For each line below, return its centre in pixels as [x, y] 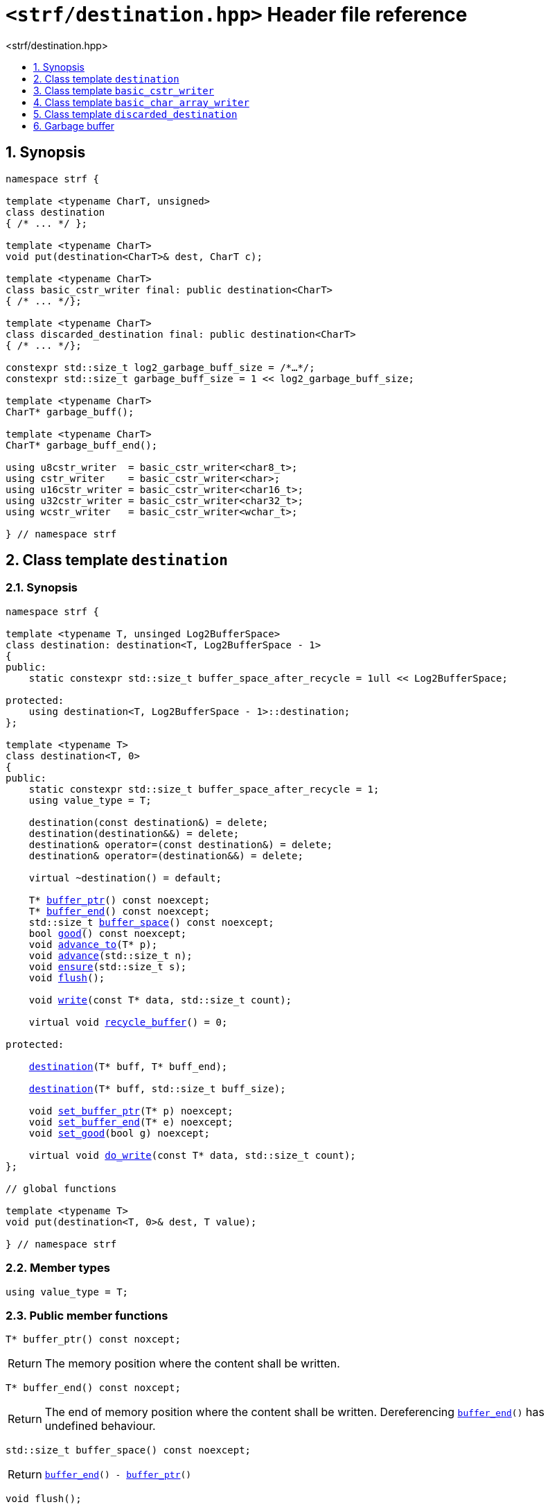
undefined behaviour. [100, 1426]
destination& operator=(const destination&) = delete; [181, 844]
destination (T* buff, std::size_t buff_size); [157, 1088]
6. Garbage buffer [74, 126]
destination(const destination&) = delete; [149, 822]
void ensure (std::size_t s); [108, 966]
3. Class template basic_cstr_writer [124, 90]
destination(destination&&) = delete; [134, 833]
